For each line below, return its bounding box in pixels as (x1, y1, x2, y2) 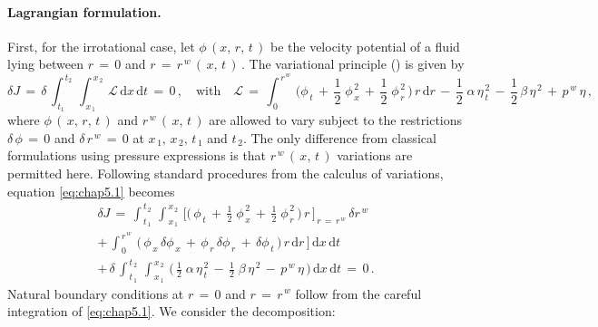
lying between (7, 54, 83, 73)
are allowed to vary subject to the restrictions (209, 111, 463, 130)
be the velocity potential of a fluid (270, 36, 460, 55)
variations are (337, 146, 413, 165)
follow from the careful (295, 284, 422, 303)
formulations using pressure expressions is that (7, 146, 267, 165)
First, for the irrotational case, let (7, 36, 195, 55)
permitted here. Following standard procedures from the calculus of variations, (7, 164, 444, 183)
